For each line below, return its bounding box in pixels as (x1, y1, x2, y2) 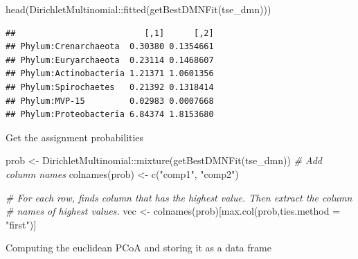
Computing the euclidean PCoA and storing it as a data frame (6, 240, 271, 255)
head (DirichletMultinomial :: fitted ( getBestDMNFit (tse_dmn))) (6, 2, 271, 16)
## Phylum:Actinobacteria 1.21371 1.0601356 (6, 69, 214, 79)
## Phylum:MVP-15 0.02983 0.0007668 (6, 96, 214, 106)
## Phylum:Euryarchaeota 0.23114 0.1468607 (6, 55, 214, 65)
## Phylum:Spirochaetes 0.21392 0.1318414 (6, 82, 214, 92)
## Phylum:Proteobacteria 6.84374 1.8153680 (6, 109, 214, 120)
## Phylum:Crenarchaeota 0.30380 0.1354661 (6, 42, 214, 52)
